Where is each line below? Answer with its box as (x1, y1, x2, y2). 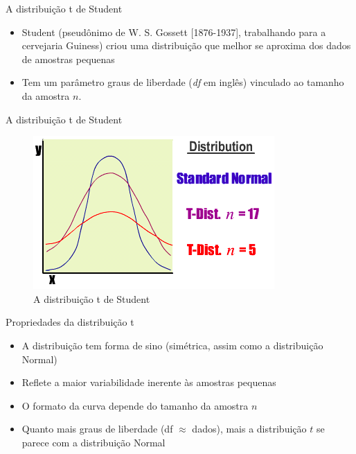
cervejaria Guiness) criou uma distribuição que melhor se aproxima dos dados (21, 38, 351, 53)
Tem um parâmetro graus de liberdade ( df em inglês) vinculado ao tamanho (21, 75, 344, 89)
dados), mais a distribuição (192, 421, 307, 436)
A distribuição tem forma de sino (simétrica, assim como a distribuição (21, 338, 323, 352)
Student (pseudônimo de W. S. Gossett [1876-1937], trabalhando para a (21, 24, 326, 39)
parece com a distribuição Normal (21, 435, 166, 449)
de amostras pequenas (21, 51, 115, 66)
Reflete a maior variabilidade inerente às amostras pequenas (21, 375, 276, 390)
